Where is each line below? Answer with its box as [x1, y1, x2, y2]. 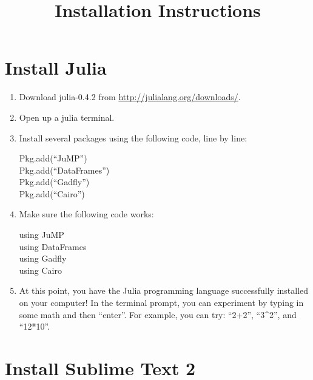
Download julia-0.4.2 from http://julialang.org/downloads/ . [19, 90, 241, 103]
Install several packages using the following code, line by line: [19, 131, 247, 144]
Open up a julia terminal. [19, 110, 115, 123]
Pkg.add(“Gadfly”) [19, 175, 90, 188]
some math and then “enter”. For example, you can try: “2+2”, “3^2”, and [19, 308, 297, 321]
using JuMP [19, 228, 64, 241]
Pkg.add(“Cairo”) [19, 187, 85, 200]
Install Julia [5, 55, 107, 80]
